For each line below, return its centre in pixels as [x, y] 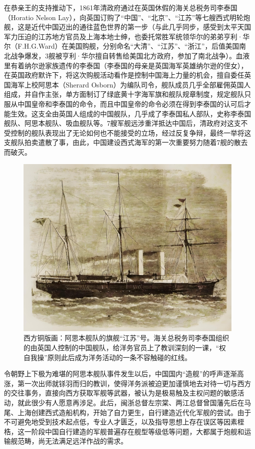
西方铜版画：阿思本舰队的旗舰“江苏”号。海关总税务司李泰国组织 [127, 338]
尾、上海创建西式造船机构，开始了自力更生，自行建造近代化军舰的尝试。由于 [127, 412]
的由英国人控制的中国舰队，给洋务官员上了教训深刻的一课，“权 [125, 348]
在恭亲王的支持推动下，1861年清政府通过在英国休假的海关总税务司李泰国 [121, 7]
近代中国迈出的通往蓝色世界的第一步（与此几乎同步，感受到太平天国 [141, 27]
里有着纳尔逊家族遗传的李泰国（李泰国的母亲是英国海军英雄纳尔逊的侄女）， [126, 65]
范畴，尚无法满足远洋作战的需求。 [72, 441]
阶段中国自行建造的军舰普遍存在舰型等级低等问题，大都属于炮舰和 [138, 431]
